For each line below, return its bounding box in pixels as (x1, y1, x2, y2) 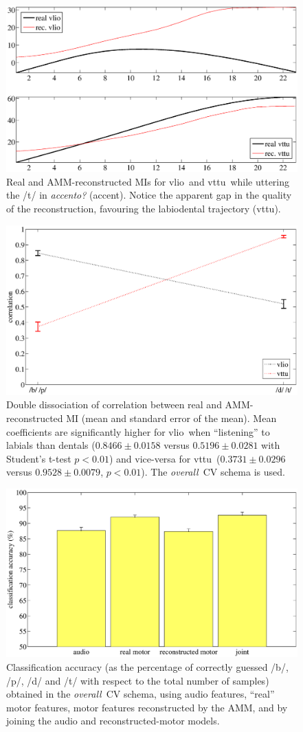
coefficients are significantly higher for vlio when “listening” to (6, 424, 270, 439)
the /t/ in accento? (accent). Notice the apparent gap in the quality (6, 188, 292, 202)
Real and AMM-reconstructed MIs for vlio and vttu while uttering (6, 174, 290, 188)
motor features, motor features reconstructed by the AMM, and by (6, 700, 288, 714)
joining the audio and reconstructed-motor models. (6, 713, 220, 728)
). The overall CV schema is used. (141, 465, 285, 479)
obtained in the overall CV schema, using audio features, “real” (6, 687, 275, 701)
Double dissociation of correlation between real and (6, 397, 222, 412)
